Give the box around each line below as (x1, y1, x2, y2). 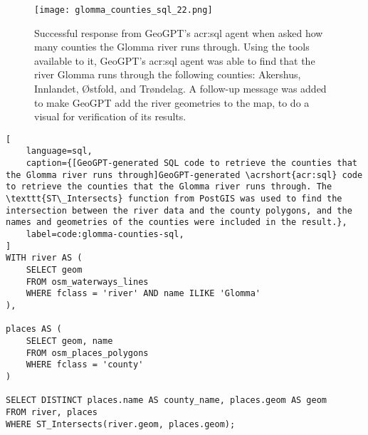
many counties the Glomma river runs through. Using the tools (34, 39, 310, 54)
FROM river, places (6, 407, 98, 417)
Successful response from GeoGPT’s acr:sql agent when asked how (34, 25, 323, 40)
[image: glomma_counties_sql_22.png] (34, 5, 213, 15)
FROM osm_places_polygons (26, 347, 149, 358)
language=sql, (26, 146, 93, 157)
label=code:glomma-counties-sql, (26, 229, 184, 240)
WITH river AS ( (6, 253, 83, 263)
